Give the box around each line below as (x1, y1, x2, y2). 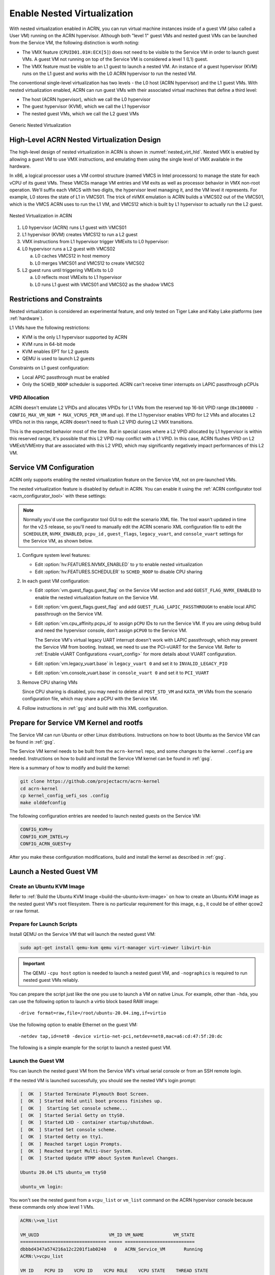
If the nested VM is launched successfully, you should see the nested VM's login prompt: (9, 1077, 196, 1083)
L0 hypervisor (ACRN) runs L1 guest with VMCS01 (22, 224, 127, 231)
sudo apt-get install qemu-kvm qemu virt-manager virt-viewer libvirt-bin (20, 945, 211, 951)
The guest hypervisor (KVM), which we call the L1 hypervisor (22, 104, 150, 110)
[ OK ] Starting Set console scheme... (20, 1105, 128, 1111)
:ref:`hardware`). (9, 315, 44, 321)
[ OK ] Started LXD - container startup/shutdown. (20, 1119, 155, 1126)
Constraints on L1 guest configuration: (9, 365, 89, 371)
